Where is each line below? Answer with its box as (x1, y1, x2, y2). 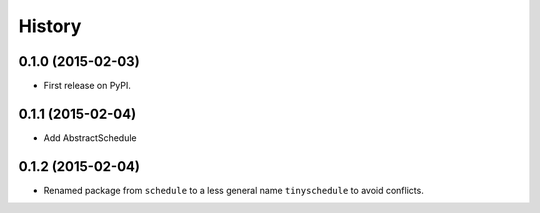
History (18, 15, 82, 37)
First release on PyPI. (43, 80, 132, 92)
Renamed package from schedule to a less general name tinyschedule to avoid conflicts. (43, 184, 424, 196)
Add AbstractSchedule (43, 131, 137, 144)
